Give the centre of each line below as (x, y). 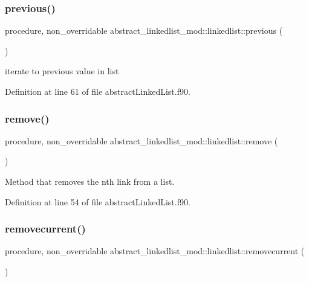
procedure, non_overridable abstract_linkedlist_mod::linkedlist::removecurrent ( (155, 251)
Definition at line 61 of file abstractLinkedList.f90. (98, 91)
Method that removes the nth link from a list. (90, 181)
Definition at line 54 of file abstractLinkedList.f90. (98, 201)
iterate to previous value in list (62, 71)
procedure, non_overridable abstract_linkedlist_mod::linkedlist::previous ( (144, 30)
